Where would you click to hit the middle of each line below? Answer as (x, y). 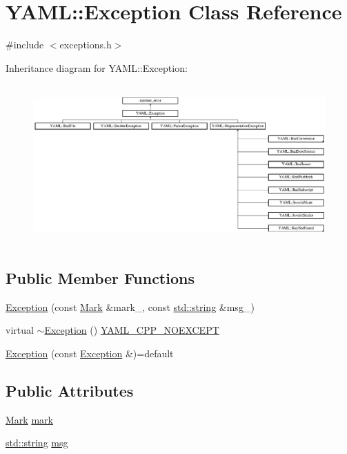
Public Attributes (70, 390)
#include (25, 45)
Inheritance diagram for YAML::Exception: (97, 67)
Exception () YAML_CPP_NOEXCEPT (132, 330)
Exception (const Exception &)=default (90, 353)
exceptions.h (86, 45)
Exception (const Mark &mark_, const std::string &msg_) (130, 306)
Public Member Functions (100, 277)
